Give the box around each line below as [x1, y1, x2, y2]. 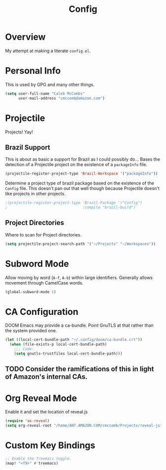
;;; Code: [14, 347, 35, 352]
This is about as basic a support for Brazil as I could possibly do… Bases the [5, 156, 161, 162]
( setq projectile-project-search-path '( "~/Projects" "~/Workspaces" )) [5, 241, 156, 246]
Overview [5, 31, 46, 43]
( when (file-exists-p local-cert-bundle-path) [9, 342, 107, 347]
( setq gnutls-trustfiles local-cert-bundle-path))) [14, 351, 123, 356]
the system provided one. [5, 328, 57, 334]
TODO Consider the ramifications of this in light [5, 365, 154, 373]
